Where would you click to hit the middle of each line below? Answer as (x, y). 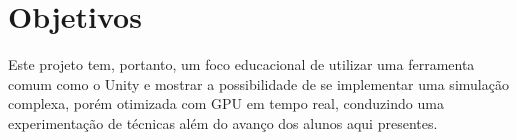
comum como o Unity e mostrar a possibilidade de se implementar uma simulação (258, 83)
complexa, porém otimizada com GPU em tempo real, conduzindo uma (226, 103)
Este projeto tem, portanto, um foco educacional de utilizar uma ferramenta (241, 64)
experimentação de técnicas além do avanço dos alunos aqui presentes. (223, 122)
